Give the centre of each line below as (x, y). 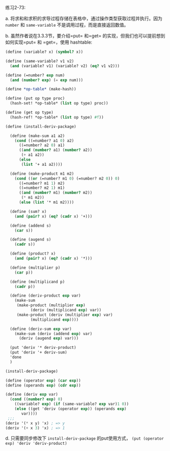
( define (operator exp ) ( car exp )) (43, 380)
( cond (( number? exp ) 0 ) (36, 399)
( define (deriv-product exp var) (45, 296)
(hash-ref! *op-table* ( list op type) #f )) (57, 117)
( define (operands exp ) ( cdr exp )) (43, 385)
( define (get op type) (29, 112)
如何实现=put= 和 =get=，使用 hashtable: (49, 42)
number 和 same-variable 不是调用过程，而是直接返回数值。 (67, 25)
